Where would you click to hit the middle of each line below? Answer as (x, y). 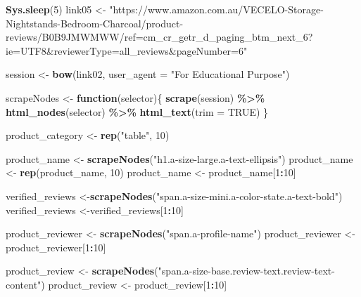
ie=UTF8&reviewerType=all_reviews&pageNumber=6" (127, 50)
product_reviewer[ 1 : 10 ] (56, 247)
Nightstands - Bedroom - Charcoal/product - (95, 23)
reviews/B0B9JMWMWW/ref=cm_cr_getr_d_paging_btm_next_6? (159, 37)
